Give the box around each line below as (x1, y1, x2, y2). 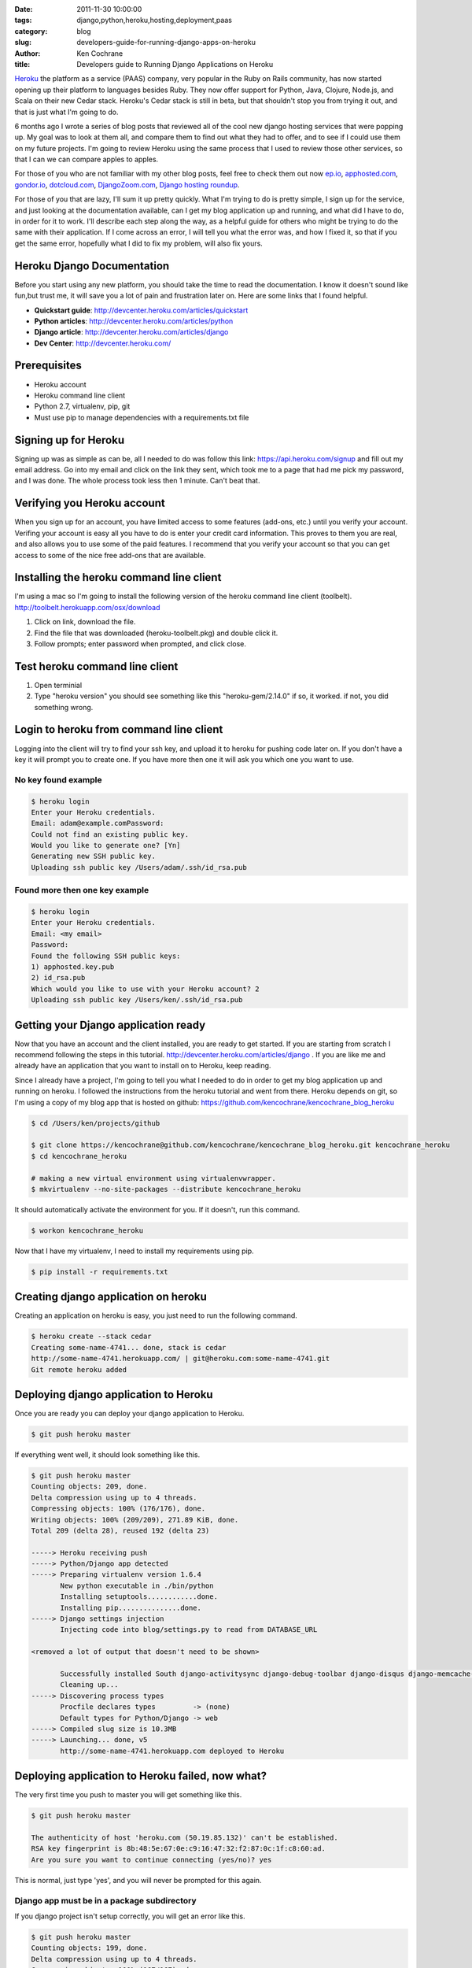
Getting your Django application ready (14, 1018, 206, 1031)
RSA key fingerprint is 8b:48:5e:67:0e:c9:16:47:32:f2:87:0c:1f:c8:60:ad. (31, 1844, 326, 1853)
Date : (14, 5, 33, 13)
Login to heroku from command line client (14, 723, 223, 736)
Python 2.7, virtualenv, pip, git (34, 401, 131, 411)
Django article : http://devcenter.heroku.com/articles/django (34, 327, 229, 337)
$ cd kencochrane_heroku (31, 1152, 127, 1160)
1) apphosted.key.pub (31, 962, 115, 971)
